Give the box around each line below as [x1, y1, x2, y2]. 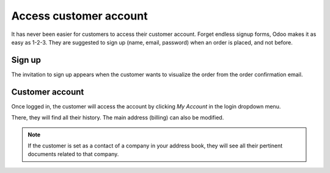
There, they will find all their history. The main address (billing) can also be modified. [11, 114, 224, 121]
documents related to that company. [28, 150, 119, 158]
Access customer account [11, 9, 148, 23]
